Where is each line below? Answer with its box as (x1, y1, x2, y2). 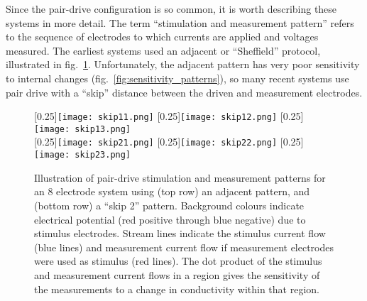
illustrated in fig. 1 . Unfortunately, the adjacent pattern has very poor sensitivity (6, 57, 360, 72)
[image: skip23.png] (34, 150, 131, 160)
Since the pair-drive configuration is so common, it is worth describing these (6, 1, 337, 16)
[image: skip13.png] (34, 124, 131, 134)
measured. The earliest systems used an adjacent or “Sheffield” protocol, (6, 43, 321, 58)
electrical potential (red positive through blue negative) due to (34, 212, 306, 226)
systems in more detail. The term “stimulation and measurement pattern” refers (6, 15, 354, 30)
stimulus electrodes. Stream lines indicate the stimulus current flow (34, 226, 326, 241)
